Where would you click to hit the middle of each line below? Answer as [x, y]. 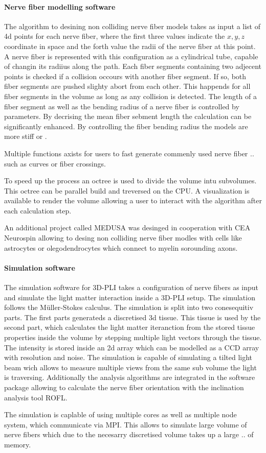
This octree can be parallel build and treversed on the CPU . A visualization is [127, 190]
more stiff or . [26, 136]
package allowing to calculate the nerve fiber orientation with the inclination [124, 387]
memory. [18, 444]
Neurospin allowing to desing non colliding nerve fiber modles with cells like [123, 238]
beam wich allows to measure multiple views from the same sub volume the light [130, 367]
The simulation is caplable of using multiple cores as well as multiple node [120, 414]
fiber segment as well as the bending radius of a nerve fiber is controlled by [122, 106]
